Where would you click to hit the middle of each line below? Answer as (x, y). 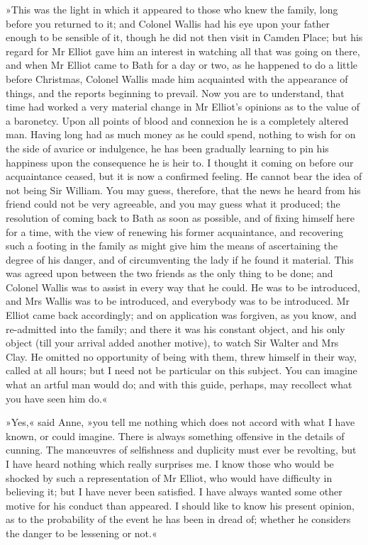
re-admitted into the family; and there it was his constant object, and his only (175, 328)
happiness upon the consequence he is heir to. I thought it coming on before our (180, 162)
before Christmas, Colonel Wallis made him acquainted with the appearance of (177, 78)
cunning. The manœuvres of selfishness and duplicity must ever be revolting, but (181, 450)
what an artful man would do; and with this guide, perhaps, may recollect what (179, 384)
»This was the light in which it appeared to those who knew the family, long (172, 9)
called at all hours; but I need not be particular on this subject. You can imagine (182, 370)
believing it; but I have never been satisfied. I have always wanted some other (174, 491)
